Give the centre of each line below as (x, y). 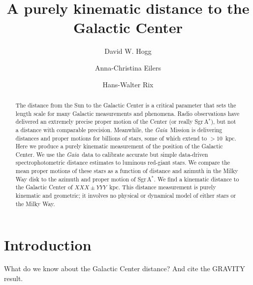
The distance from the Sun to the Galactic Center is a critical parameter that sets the (126, 105)
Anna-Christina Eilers (128, 67)
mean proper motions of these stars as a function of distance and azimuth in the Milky (127, 171)
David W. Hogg (128, 51)
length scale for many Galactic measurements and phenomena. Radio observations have (127, 113)
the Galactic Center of (44, 187)
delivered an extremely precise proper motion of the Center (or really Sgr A (112, 122)
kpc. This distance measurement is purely (163, 187)
